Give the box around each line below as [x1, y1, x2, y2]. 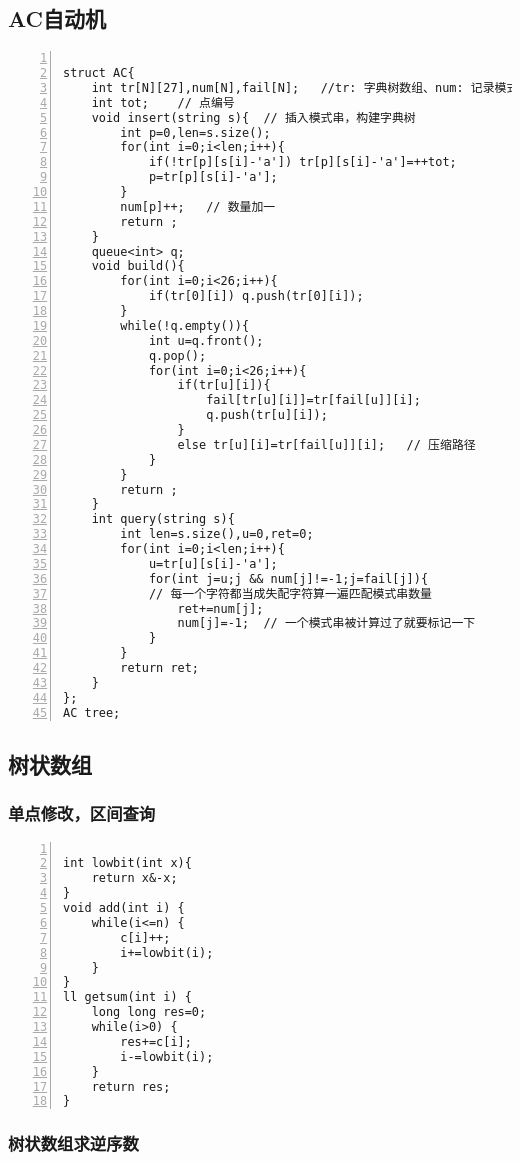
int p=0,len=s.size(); [120, 125, 271, 140]
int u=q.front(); [148, 333, 264, 348]
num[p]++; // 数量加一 [120, 199, 276, 214]
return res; [91, 1079, 171, 1094]
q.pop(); [148, 348, 207, 363]
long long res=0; [91, 1005, 207, 1020]
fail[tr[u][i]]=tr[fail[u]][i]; [206, 393, 421, 408]
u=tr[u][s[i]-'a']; [148, 556, 278, 571]
